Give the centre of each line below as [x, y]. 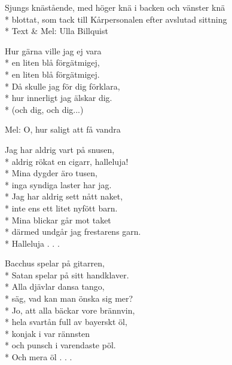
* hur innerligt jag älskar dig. [59, 98]
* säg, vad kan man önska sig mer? [69, 298]
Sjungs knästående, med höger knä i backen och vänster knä [115, 7]
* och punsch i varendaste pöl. [60, 345]
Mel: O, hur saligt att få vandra [63, 129]
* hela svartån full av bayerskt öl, [66, 322]
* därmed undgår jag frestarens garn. [73, 231]
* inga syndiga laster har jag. [58, 184]
